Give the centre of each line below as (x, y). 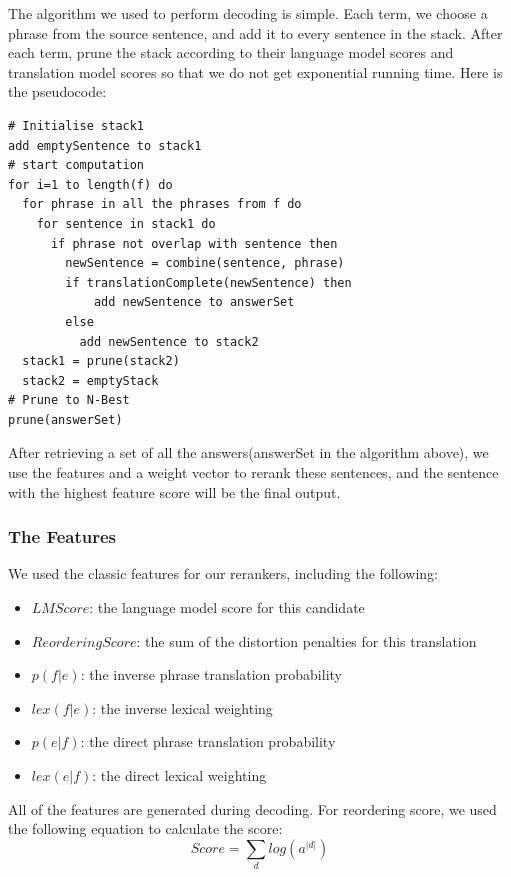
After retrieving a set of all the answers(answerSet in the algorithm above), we (248, 452)
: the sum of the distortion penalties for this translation (306, 640)
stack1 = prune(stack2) (101, 361)
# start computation (76, 165)
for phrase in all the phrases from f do (162, 204)
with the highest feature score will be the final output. (174, 491)
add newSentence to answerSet (194, 302)
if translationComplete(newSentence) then (208, 282)
